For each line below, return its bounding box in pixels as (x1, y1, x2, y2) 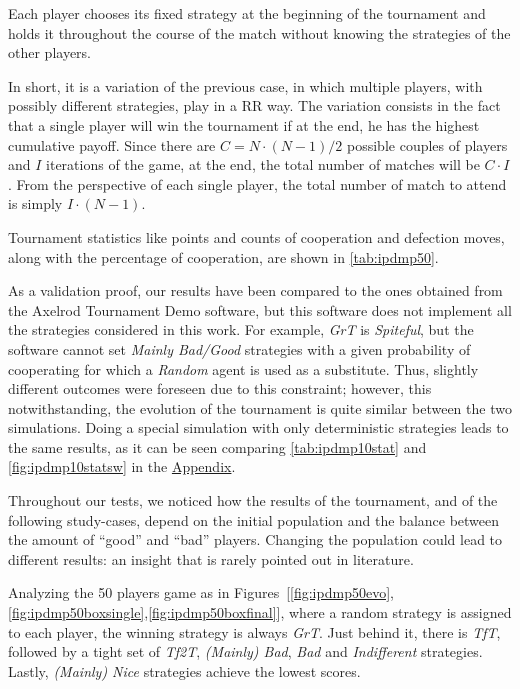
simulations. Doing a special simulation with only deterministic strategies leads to (8, 417, 509, 438)
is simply (8, 193, 63, 214)
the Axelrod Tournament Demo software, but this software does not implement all (8, 299, 512, 320)
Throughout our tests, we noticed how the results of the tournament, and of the (8, 490, 498, 511)
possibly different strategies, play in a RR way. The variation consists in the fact (8, 95, 501, 116)
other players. (8, 42, 91, 63)
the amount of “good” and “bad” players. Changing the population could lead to (8, 529, 503, 550)
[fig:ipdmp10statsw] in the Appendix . (8, 456, 236, 477)
